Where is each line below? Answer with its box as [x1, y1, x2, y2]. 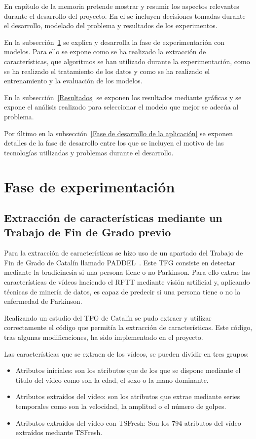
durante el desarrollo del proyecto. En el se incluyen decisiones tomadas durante [4, 10, 246, 21]
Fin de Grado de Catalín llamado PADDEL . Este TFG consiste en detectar [4, 257, 236, 267]
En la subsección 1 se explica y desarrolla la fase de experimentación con [4, 37, 225, 47]
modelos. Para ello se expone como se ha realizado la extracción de [4, 46, 206, 57]
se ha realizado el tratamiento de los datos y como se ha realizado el [4, 66, 210, 76]
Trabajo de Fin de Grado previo [4, 224, 171, 240]
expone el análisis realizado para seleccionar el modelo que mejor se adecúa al [4, 102, 239, 112]
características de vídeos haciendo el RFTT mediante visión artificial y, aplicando [4, 277, 250, 287]
